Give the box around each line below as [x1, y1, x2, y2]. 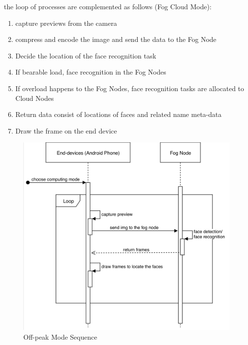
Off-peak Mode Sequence [23, 332, 97, 342]
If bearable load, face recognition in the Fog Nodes [15, 67, 166, 77]
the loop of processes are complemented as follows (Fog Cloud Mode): [4, 1, 212, 11]
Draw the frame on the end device [15, 125, 117, 135]
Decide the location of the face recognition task [15, 50, 157, 60]
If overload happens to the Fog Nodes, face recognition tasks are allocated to [15, 83, 244, 93]
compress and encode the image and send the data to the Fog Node [15, 34, 216, 44]
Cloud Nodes [15, 93, 54, 103]
